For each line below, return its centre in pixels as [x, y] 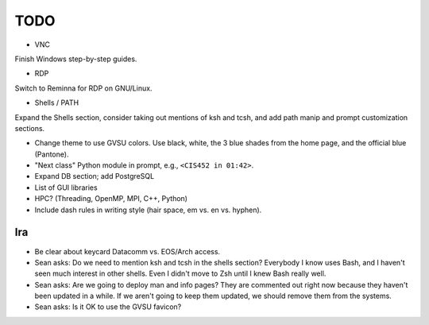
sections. [30, 128]
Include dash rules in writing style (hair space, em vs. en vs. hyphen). [148, 210]
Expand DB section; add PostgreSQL [95, 176]
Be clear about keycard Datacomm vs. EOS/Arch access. [128, 251]
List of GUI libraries [66, 188]
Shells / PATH [57, 103]
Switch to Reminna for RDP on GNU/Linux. [83, 88]
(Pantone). [52, 154]
